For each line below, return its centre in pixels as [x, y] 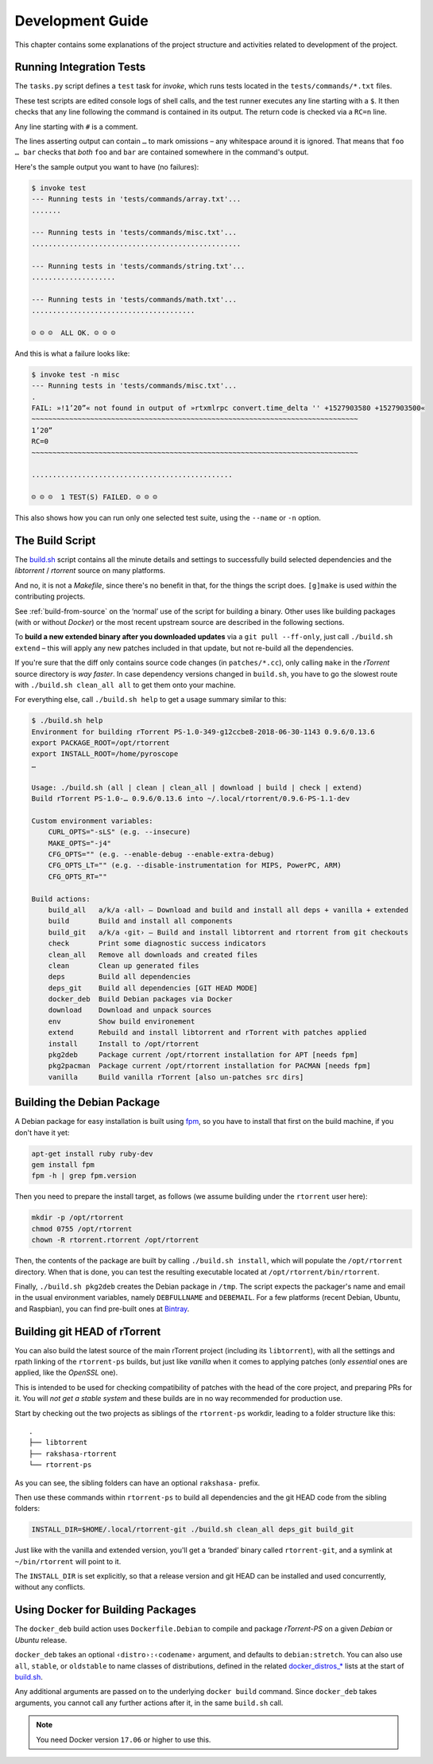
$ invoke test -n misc [75, 375]
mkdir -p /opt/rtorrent [78, 1218]
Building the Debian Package [87, 1102]
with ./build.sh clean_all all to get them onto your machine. [125, 685]
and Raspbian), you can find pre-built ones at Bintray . [102, 1309]
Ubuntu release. [41, 1640]
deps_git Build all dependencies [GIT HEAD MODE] [153, 988]
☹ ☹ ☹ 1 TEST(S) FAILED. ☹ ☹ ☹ [95, 497]
